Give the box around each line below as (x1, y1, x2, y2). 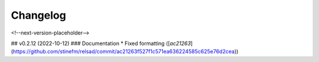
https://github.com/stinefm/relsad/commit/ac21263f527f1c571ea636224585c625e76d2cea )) (12, 48, 239, 55)
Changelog (11, 9, 66, 22)
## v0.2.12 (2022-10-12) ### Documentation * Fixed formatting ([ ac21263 (11, 40, 191, 47)
